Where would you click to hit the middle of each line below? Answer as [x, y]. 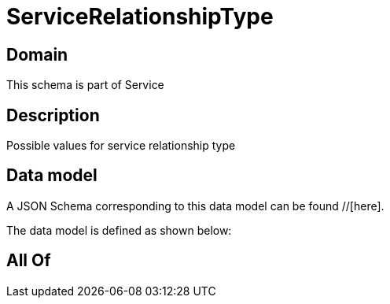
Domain [37, 54]
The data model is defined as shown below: [119, 230]
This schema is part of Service [85, 85]
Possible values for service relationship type [121, 146]
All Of [29, 261]
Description [53, 115]
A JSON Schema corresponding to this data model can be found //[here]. [195, 206]
